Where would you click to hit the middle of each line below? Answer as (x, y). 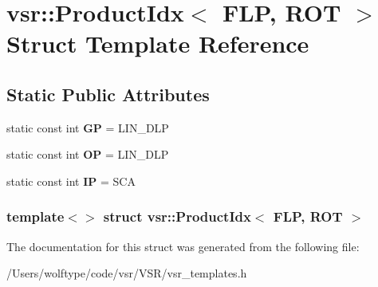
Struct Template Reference (158, 43)
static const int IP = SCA (71, 181)
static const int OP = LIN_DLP (88, 154)
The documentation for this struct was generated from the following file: (183, 246)
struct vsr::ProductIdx (177, 216)
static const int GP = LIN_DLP (88, 127)
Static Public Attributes (108, 94)
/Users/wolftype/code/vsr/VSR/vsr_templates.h (127, 273)
